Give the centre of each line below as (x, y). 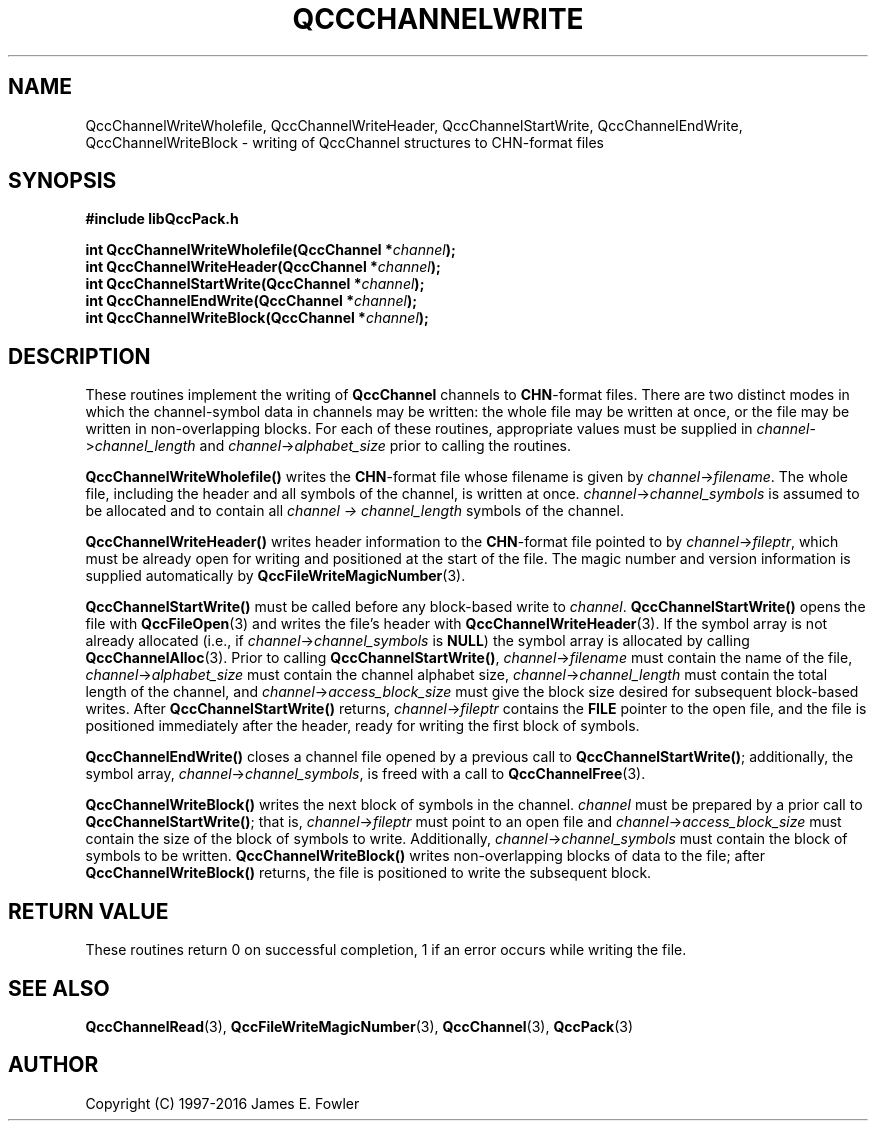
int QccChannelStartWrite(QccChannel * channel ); (255, 284)
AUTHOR (53, 1065)
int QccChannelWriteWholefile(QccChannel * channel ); (270, 250)
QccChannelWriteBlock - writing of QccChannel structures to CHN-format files (344, 142)
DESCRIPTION (79, 356)
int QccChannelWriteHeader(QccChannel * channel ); (263, 267)
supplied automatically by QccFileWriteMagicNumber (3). (275, 576)
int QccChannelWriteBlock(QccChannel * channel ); (257, 318)
